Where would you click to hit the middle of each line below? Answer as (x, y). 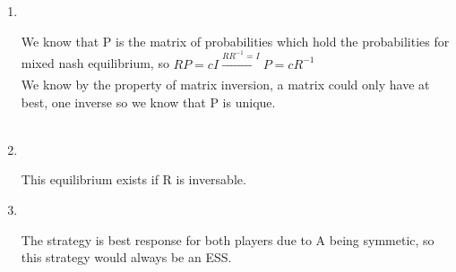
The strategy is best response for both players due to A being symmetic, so (228, 239)
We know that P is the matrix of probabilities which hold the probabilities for (235, 41)
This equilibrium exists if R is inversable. (133, 179)
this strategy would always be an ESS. (126, 257)
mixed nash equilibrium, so (95, 63)
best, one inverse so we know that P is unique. (148, 102)
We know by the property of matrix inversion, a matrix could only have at (225, 84)
